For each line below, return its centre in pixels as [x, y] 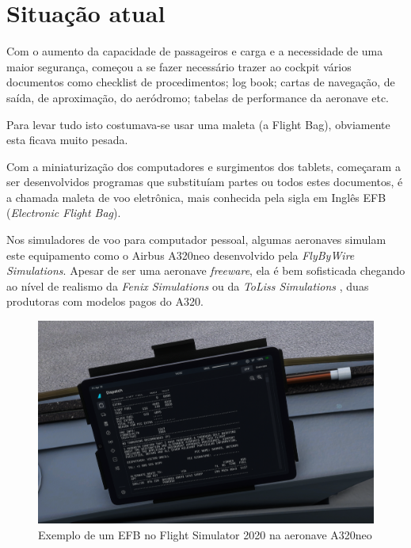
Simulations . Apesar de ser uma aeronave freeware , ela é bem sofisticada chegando [206, 270]
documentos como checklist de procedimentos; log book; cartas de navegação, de [201, 82]
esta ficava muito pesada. [67, 140]
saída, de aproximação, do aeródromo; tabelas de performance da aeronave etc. [198, 97]
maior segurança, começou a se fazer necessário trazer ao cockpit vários [179, 66]
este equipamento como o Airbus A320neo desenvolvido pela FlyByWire [181, 255]
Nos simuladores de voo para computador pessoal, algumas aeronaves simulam [196, 240]
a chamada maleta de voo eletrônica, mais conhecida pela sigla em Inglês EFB [196, 197]
